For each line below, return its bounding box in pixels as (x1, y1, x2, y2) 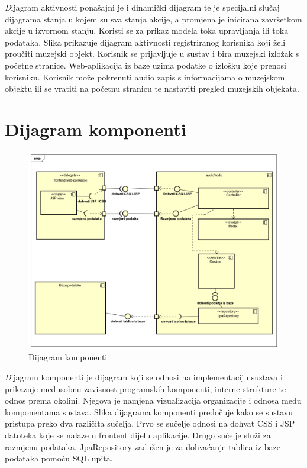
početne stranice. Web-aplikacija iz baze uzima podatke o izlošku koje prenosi (5, 59, 286, 71)
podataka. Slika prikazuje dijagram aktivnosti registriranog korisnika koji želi (5, 35, 286, 48)
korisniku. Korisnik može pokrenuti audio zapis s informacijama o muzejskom (5, 70, 285, 83)
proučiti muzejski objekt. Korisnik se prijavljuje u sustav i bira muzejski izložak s (5, 47, 299, 60)
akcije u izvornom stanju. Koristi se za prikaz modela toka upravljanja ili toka (5, 24, 289, 37)
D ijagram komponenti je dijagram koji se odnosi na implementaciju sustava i (5, 370, 283, 383)
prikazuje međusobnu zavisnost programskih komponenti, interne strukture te (5, 382, 286, 395)
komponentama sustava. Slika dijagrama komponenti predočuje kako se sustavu (5, 405, 293, 418)
